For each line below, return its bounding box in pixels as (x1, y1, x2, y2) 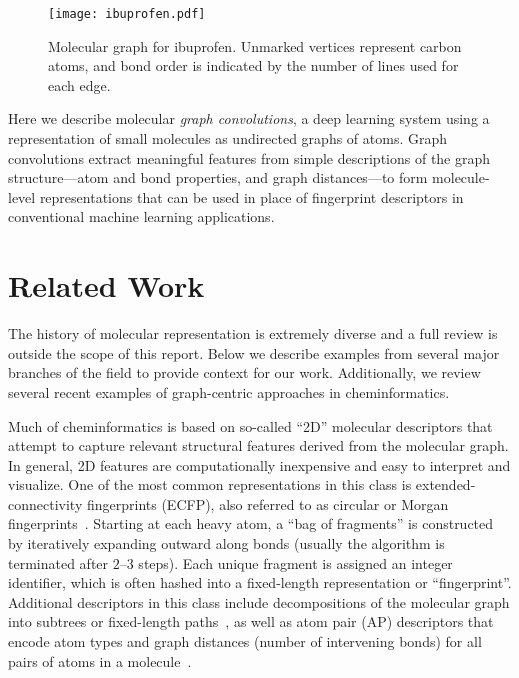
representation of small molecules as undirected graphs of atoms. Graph (8, 128, 448, 149)
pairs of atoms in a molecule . (8, 650, 192, 671)
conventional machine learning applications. (8, 206, 275, 227)
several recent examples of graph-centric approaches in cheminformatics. (8, 381, 450, 402)
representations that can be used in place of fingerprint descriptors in (39, 186, 464, 207)
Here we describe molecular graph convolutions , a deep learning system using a (8, 108, 490, 129)
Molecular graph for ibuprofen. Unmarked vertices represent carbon (48, 35, 462, 56)
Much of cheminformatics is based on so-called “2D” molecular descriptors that (8, 415, 493, 436)
